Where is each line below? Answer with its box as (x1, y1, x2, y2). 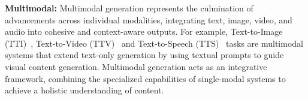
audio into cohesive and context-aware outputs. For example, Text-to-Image (5, 25, 283, 38)
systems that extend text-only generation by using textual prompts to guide (5, 49, 284, 61)
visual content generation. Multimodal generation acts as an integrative (5, 60, 267, 72)
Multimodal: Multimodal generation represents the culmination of (5, 2, 253, 14)
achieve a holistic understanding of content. (5, 84, 164, 96)
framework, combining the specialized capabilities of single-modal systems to (5, 72, 286, 84)
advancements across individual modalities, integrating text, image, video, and (5, 13, 292, 26)
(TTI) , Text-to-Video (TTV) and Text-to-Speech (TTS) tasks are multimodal (5, 37, 303, 49)
